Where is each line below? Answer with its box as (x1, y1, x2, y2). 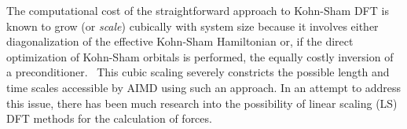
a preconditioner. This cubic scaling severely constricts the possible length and (6, 64, 390, 80)
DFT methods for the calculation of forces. (6, 110, 212, 127)
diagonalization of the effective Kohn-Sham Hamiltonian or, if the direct (6, 33, 354, 50)
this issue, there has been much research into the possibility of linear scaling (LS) (6, 94, 398, 111)
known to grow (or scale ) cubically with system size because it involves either (6, 17, 379, 34)
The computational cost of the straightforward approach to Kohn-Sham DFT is (6, 2, 389, 18)
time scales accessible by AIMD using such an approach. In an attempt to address (6, 79, 401, 95)
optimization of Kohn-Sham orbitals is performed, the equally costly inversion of (6, 48, 394, 64)
